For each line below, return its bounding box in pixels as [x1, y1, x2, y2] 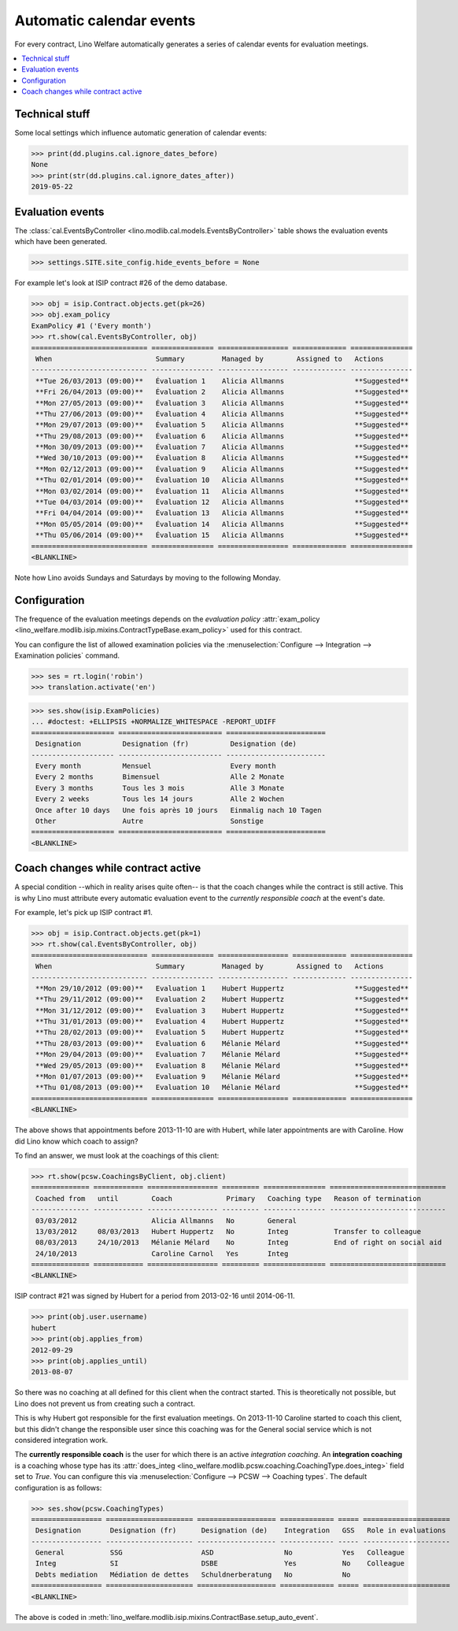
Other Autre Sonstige [35, 816, 264, 825]
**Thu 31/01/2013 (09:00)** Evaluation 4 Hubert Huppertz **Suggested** [35, 1017, 409, 1026]
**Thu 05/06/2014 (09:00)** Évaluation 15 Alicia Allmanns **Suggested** [35, 531, 409, 539]
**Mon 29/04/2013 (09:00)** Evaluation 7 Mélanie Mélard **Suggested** [35, 1050, 409, 1059]
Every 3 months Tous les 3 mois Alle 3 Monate [35, 784, 285, 792]
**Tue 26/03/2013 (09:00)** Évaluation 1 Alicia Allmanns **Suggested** [35, 376, 409, 385]
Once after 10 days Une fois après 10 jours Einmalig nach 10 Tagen [35, 806, 322, 814]
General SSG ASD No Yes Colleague [35, 1548, 405, 1557]
